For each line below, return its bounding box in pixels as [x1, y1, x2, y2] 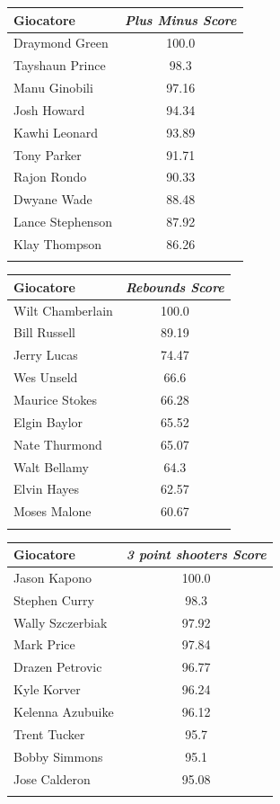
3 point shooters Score [126, 545, 267, 564]
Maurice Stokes [13, 390, 98, 408]
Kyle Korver [13, 680, 81, 699]
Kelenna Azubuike [13, 701, 114, 720]
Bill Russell [13, 323, 75, 342]
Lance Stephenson [13, 212, 112, 231]
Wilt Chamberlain [13, 300, 113, 319]
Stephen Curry [13, 590, 94, 609]
